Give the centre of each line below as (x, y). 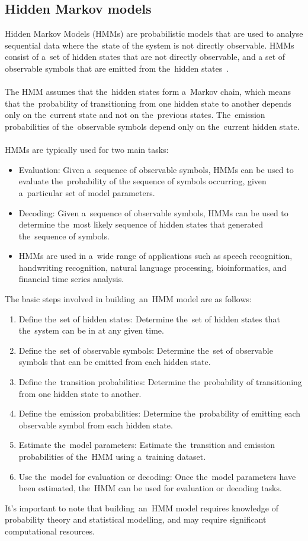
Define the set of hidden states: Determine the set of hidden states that (149, 318)
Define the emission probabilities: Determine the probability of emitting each (159, 413)
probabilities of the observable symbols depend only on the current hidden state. (152, 126)
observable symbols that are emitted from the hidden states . (117, 68)
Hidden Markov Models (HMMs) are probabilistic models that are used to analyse (154, 33)
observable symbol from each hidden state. (96, 425)
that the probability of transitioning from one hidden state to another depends (148, 103)
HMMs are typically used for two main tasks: (87, 150)
